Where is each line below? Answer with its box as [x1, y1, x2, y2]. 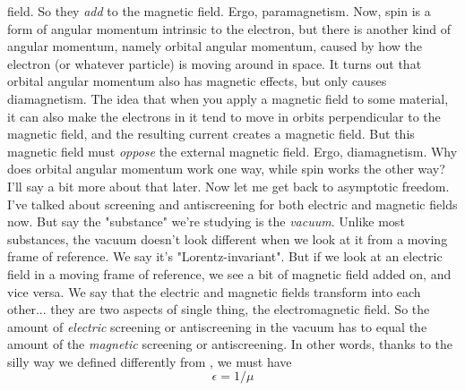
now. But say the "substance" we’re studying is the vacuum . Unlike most [7, 212, 405, 231]
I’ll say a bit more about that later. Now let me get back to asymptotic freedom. [7, 176, 450, 195]
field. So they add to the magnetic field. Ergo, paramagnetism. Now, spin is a [7, 2, 431, 20]
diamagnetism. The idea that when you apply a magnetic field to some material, [7, 89, 449, 107]
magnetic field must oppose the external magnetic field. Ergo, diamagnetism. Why [7, 141, 458, 160]
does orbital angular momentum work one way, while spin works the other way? [7, 159, 445, 178]
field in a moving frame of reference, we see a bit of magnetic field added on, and [7, 264, 452, 283]
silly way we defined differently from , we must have [7, 352, 292, 370]
